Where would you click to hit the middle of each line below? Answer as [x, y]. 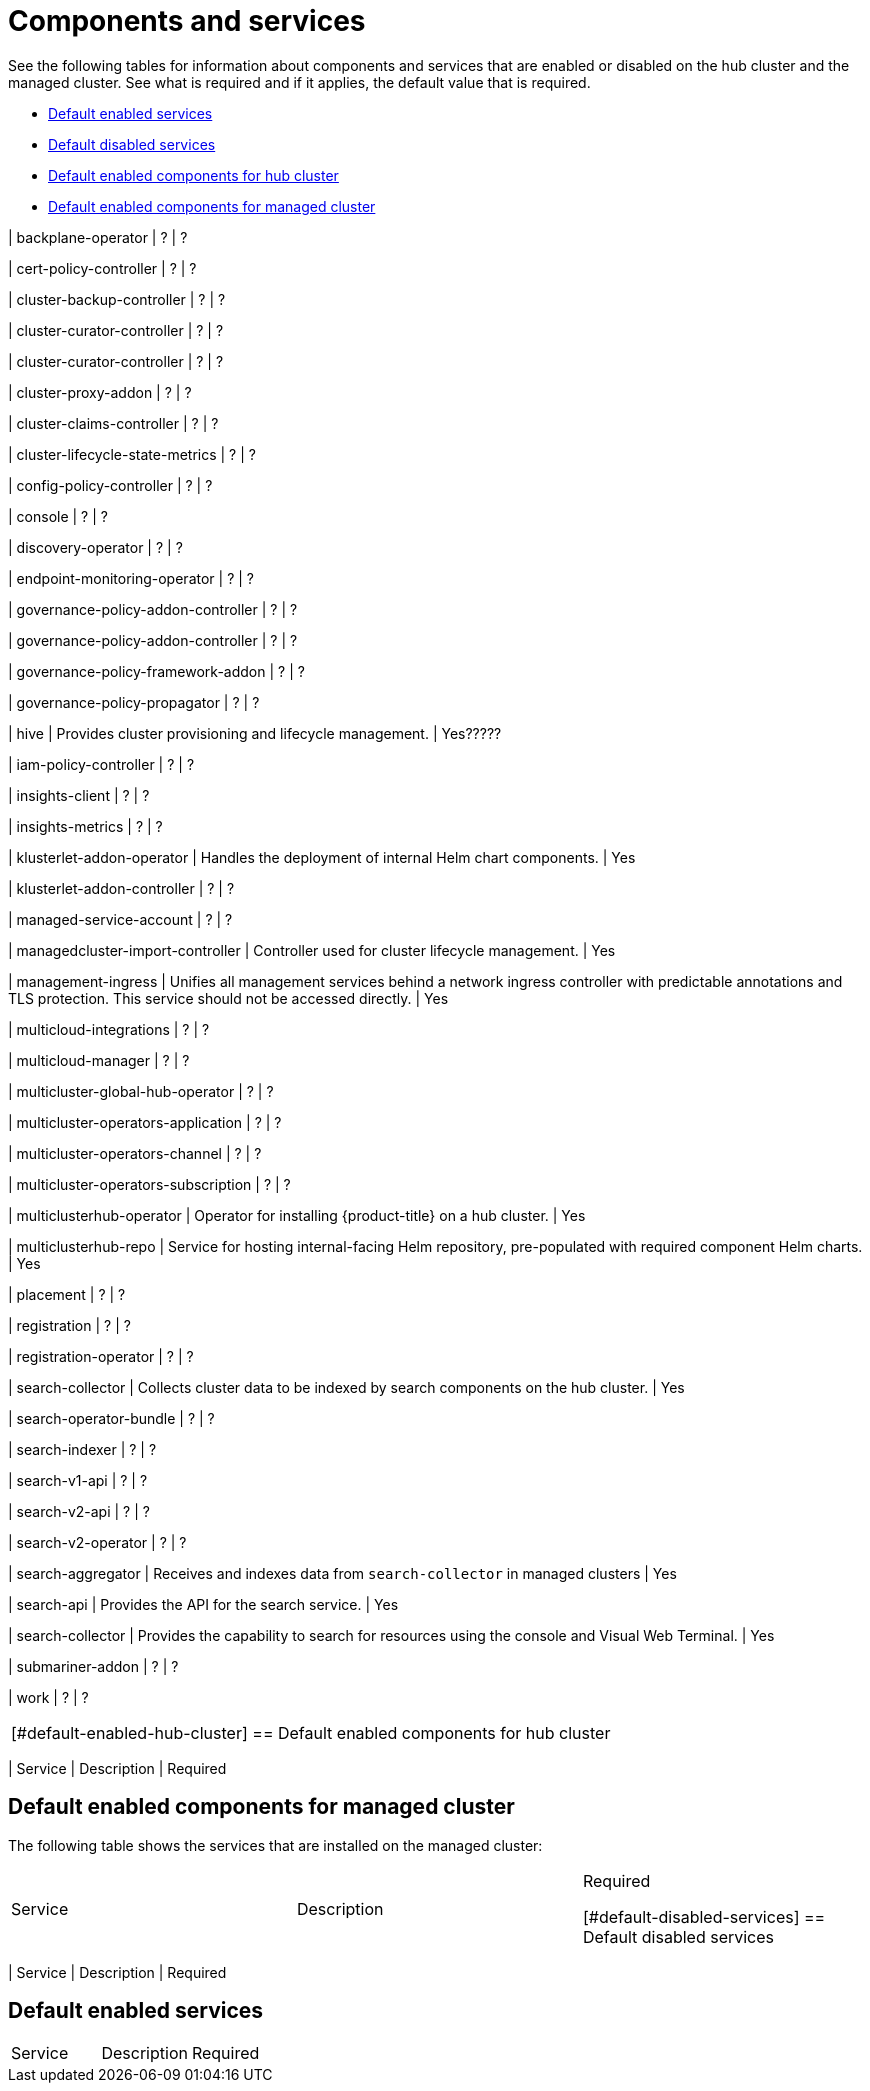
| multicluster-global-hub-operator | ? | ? [141, 1091]
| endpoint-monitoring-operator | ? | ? [131, 578]
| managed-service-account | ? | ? [120, 919]
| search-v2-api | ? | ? [79, 1511]
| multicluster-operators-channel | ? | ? [135, 1153]
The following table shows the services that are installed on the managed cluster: [275, 1845]
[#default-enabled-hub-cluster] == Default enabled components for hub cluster [311, 1732]
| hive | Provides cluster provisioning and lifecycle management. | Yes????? [255, 733]
